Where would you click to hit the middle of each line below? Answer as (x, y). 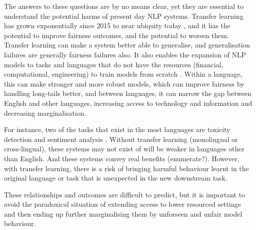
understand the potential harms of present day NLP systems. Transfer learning (124, 16)
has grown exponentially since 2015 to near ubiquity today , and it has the (117, 25)
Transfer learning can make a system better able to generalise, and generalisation (127, 45)
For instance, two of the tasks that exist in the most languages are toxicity (117, 129)
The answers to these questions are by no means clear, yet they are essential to (124, 6)
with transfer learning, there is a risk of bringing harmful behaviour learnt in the (127, 168)
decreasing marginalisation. (45, 113)
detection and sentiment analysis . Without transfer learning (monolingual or (121, 139)
